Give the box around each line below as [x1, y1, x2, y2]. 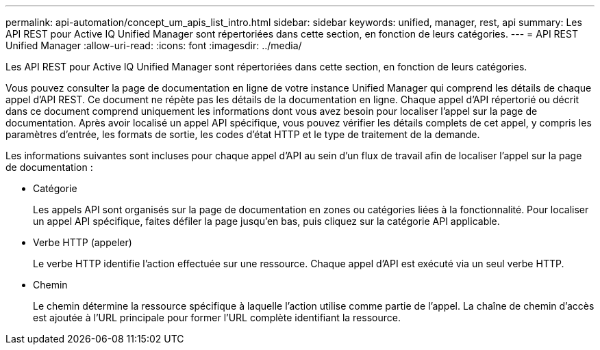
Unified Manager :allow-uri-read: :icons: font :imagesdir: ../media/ [5, 40, 302, 51]
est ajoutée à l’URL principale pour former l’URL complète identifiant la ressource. [33, 312, 401, 323]
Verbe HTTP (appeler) [33, 237, 132, 248]
